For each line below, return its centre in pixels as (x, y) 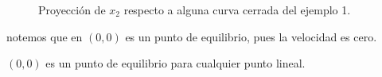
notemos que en (45, 36)
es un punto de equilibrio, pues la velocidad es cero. (251, 36)
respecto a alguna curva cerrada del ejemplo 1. (237, 10)
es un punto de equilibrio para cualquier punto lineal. (175, 63)
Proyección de (72, 10)
